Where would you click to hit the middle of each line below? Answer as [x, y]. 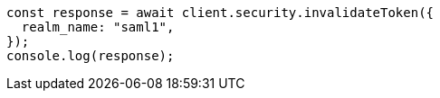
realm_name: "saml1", [98, 27]
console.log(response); [91, 56]
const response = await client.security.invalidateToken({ [220, 13]
